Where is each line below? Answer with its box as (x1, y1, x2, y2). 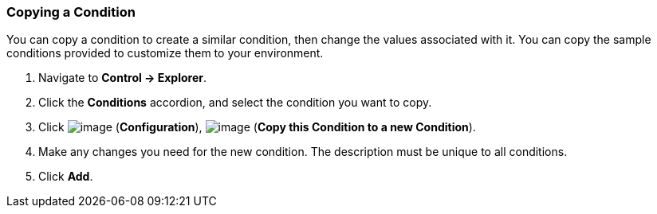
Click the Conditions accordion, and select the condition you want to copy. (38, 95, 432, 110)
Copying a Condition (6, 4, 136, 20)
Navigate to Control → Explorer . (38, 71, 207, 85)
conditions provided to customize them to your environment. (6, 46, 324, 60)
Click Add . (38, 169, 93, 184)
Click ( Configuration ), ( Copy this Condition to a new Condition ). (38, 120, 476, 134)
